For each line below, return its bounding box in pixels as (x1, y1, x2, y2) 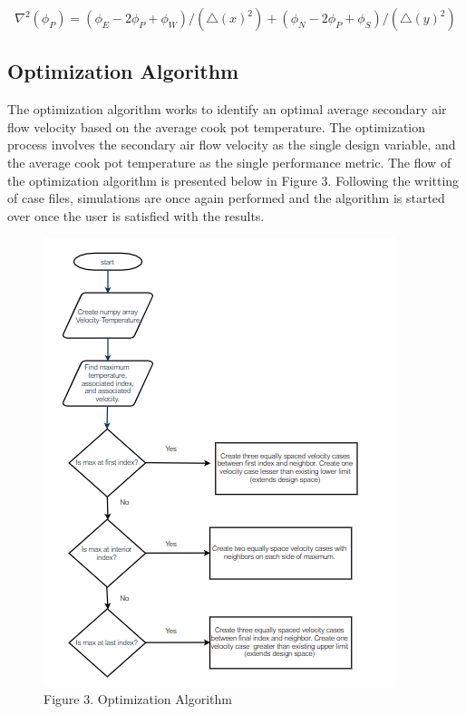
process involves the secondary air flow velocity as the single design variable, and (7, 135, 456, 154)
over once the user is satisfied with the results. (7, 206, 265, 225)
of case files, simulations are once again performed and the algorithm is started (7, 188, 445, 207)
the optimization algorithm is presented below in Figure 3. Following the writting (7, 170, 460, 189)
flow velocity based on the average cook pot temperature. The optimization (7, 117, 426, 136)
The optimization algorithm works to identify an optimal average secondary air (7, 100, 447, 119)
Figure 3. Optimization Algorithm (44, 689, 232, 708)
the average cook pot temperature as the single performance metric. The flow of (7, 152, 451, 171)
